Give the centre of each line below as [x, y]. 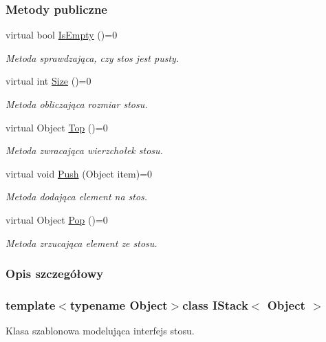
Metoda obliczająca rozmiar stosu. [77, 104]
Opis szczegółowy [55, 274]
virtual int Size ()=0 [48, 81]
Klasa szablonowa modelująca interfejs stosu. [100, 331]
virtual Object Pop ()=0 [57, 219]
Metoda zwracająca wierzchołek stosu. [84, 150]
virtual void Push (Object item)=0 [79, 173]
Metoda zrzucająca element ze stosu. [81, 243]
